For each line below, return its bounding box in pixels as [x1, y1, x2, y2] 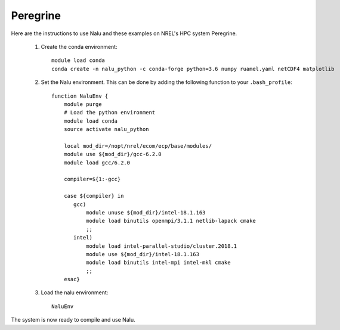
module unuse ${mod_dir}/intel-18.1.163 [85, 209, 206, 216]
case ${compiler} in [63, 192, 124, 200]
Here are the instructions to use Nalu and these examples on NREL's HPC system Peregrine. [11, 30, 237, 37]
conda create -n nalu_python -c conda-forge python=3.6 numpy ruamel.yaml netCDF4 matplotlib [51, 66, 335, 72]
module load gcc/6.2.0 [63, 159, 131, 166]
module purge [63, 101, 102, 107]
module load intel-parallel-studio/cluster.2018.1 [85, 242, 237, 250]
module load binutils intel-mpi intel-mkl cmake [85, 259, 231, 266]
